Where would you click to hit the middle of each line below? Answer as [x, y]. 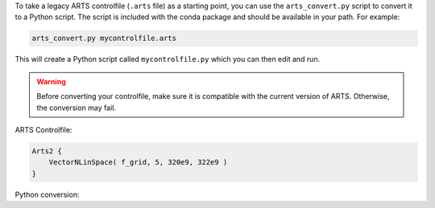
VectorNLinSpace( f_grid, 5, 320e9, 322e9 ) [138, 162]
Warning [51, 81]
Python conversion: [47, 194]
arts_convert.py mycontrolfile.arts [104, 39]
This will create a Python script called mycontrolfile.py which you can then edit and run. [168, 59]
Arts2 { [47, 151]
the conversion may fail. [77, 108]
